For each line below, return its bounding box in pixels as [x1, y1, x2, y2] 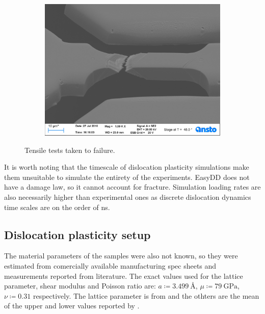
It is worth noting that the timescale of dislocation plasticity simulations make [4, 162, 249, 172]
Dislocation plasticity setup [4, 226, 151, 242]
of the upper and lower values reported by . [4, 300, 140, 311]
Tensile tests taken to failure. [24, 144, 115, 155]
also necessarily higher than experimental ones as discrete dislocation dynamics [4, 191, 251, 202]
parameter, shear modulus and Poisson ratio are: [4, 280, 156, 291]
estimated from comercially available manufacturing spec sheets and [4, 260, 217, 271]
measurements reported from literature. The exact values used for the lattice [4, 270, 243, 281]
